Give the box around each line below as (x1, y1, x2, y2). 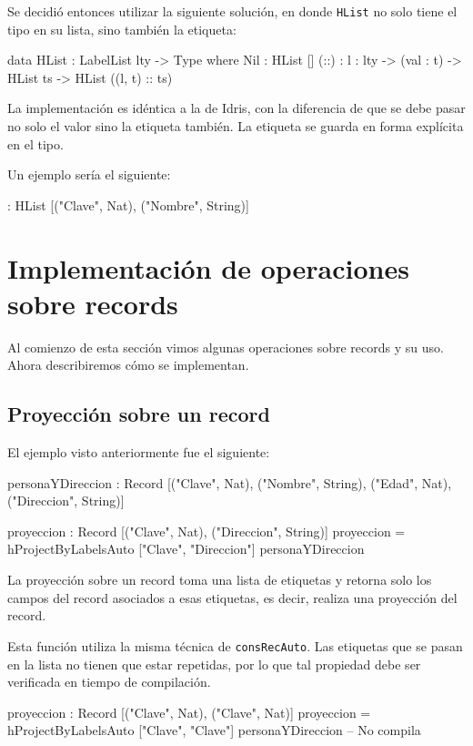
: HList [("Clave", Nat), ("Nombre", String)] (7, 195, 249, 214)
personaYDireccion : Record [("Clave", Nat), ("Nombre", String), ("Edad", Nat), (7, 473, 452, 492)
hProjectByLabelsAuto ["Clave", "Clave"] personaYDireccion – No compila (7, 720, 421, 740)
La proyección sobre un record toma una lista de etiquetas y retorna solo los (7, 570, 432, 589)
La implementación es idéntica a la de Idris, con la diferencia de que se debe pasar (7, 98, 466, 118)
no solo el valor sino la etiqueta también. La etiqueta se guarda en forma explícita (7, 117, 464, 136)
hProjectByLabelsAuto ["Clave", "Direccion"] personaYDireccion (7, 539, 365, 558)
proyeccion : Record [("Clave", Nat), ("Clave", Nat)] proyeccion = (7, 702, 371, 721)
